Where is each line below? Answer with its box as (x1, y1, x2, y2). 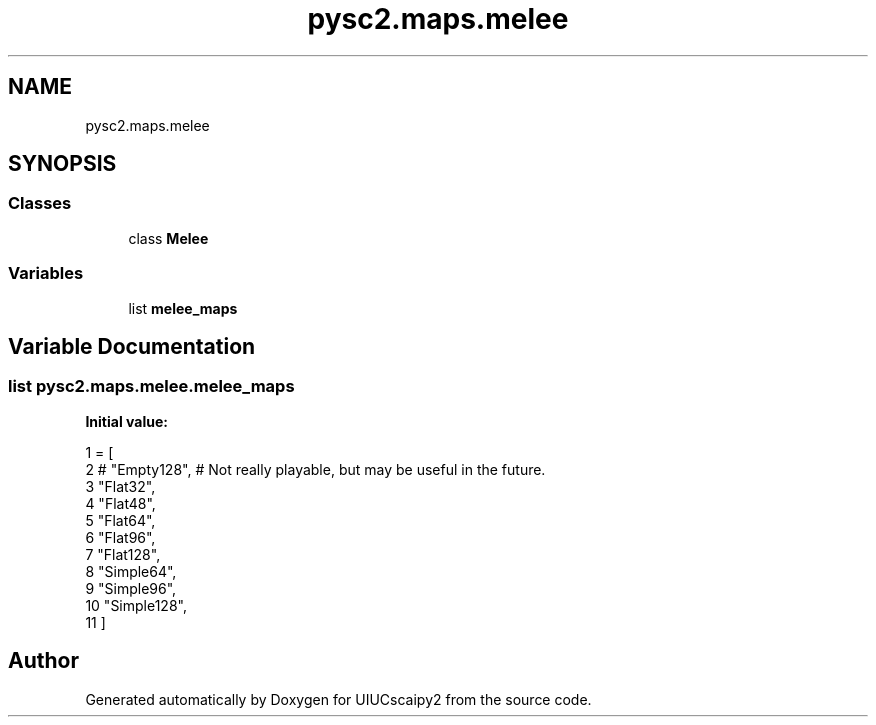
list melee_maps (128, 299, 238, 317)
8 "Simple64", (85, 562, 177, 580)
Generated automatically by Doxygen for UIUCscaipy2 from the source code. (85, 690, 592, 708)
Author (8, 648, 79, 674)
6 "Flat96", (85, 528, 156, 546)
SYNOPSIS (8, 151, 117, 177)
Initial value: (85, 412, 168, 430)
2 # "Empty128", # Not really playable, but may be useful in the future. (85, 460, 546, 478)
